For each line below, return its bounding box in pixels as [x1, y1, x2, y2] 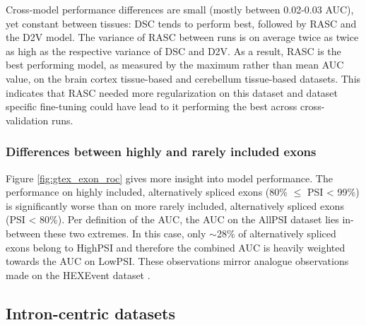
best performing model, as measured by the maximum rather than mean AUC [6, 57, 344, 72]
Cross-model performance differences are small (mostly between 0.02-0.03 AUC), [6, 2, 354, 16]
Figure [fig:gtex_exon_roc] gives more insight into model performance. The [6, 170, 333, 185]
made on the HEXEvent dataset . [6, 267, 150, 282]
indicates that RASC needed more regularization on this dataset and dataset [6, 85, 338, 100]
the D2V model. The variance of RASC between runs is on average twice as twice [6, 30, 359, 45]
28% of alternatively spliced [216, 225, 336, 240]
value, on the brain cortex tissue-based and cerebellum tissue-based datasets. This [6, 71, 361, 85]
